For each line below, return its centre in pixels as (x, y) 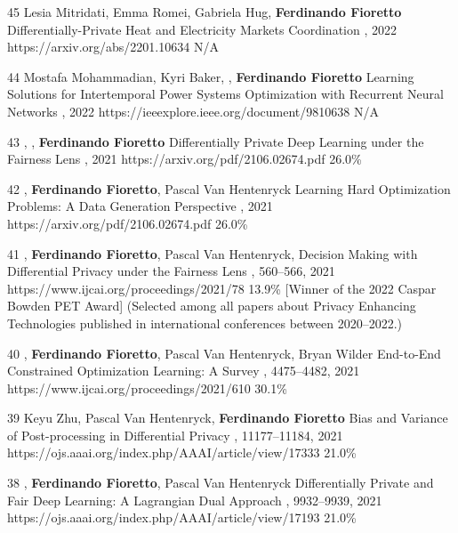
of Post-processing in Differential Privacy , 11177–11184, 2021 (175, 435)
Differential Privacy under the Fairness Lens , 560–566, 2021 (171, 271)
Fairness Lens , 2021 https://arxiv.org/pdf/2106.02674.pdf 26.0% (185, 159)
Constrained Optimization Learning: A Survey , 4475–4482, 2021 (184, 371)
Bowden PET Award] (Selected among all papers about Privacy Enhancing (212, 306)
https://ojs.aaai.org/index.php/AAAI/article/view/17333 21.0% (182, 452)
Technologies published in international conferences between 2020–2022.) (205, 323)
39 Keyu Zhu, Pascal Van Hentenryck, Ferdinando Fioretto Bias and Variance (228, 418)
